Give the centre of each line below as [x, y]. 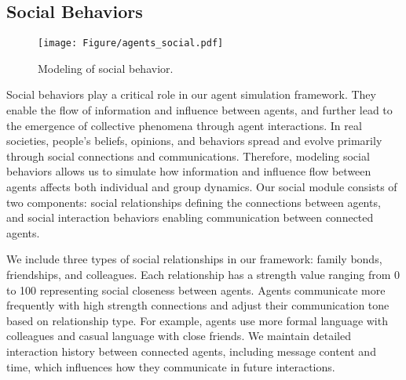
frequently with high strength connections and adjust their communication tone [198, 305]
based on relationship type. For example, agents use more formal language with [197, 320]
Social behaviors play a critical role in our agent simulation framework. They [191, 94]
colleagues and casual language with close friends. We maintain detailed [179, 336]
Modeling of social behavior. [106, 68]
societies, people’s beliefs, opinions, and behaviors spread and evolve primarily [194, 141]
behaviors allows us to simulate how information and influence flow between [189, 171]
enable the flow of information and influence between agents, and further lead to [199, 110]
